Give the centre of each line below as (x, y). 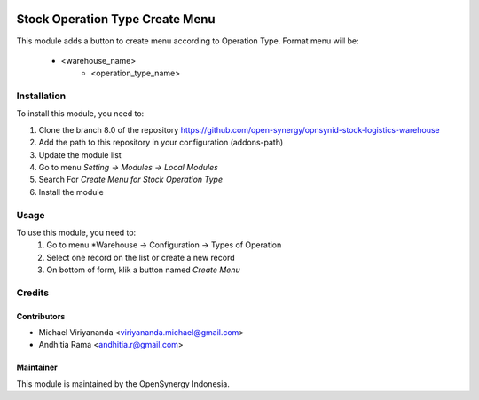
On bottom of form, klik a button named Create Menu (143, 270)
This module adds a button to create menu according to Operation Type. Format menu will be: (188, 41)
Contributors (41, 316)
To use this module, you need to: (76, 232)
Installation (41, 96)
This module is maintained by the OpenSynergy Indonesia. (123, 384)
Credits (32, 293)
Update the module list (80, 154)
